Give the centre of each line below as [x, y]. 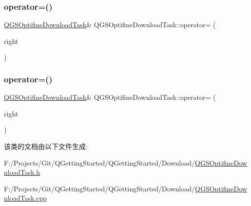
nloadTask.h [22, 172]
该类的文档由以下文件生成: [46, 146]
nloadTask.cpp [25, 198]
